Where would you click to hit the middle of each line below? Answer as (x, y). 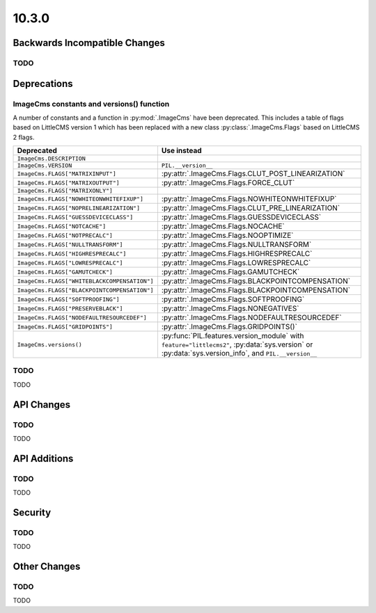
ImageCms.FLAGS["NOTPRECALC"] (65, 236)
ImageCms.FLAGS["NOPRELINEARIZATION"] (79, 208)
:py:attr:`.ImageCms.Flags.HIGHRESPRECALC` (237, 254)
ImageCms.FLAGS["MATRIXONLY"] (65, 191)
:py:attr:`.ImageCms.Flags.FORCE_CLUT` (228, 183)
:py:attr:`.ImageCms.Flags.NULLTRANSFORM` (236, 245)
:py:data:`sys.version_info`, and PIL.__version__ (239, 353)
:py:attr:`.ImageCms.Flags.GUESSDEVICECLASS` (241, 217)
